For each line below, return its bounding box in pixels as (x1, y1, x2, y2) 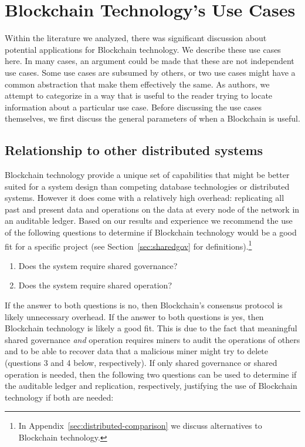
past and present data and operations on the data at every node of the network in (5, 203, 300, 215)
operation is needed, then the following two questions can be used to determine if (5, 368, 297, 380)
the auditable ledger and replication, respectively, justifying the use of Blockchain (5, 379, 297, 392)
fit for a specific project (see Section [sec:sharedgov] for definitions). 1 (5, 238, 252, 252)
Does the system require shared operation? (18, 279, 172, 291)
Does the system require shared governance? (18, 259, 178, 271)
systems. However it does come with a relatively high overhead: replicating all (5, 191, 284, 204)
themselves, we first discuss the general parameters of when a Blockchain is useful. (5, 112, 300, 125)
